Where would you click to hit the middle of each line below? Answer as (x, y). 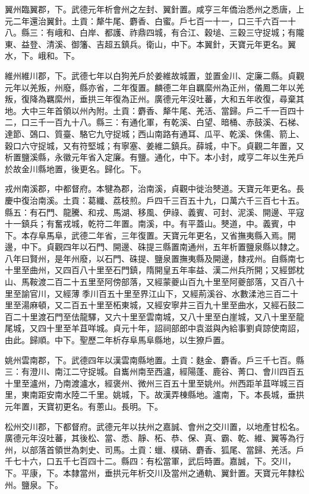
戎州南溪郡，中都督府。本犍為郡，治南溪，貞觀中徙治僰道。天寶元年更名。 (150, 189)
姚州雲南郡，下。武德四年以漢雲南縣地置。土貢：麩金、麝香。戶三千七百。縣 (154, 360)
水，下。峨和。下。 (42, 56)
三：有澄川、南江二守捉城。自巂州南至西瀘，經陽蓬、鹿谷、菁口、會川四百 (150, 371)
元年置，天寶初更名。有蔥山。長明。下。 (84, 406)
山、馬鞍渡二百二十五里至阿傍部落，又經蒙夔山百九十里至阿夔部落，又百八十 (154, 282)
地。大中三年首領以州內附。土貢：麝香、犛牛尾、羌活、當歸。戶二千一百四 (150, 110)
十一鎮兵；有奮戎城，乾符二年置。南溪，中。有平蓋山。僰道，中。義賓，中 (150, 224)
